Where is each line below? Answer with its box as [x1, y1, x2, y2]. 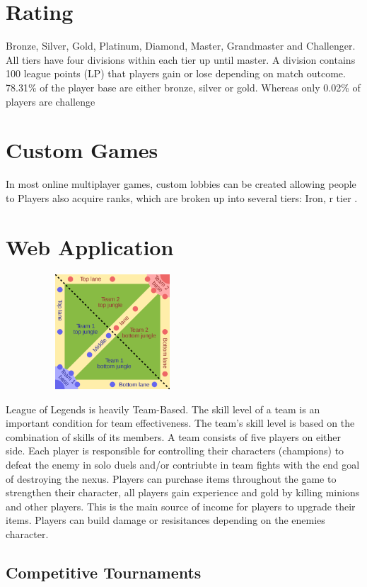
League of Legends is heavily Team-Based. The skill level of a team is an [6, 401, 320, 416]
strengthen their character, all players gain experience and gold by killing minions [6, 485, 360, 500]
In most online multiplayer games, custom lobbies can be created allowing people [6, 177, 356, 191]
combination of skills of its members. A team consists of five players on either [6, 429, 341, 444]
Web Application [6, 232, 174, 261]
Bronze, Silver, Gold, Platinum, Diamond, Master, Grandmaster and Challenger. [6, 38, 356, 53]
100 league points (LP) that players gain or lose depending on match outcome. [6, 66, 346, 81]
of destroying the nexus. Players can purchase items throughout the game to [6, 471, 337, 486]
